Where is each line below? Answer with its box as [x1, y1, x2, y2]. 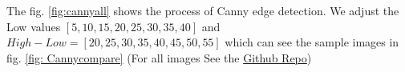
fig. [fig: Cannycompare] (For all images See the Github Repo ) [6, 49, 312, 66]
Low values [6, 18, 61, 34]
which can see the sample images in [225, 34, 399, 50]
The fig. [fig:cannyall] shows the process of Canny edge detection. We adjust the [6, 2, 399, 18]
